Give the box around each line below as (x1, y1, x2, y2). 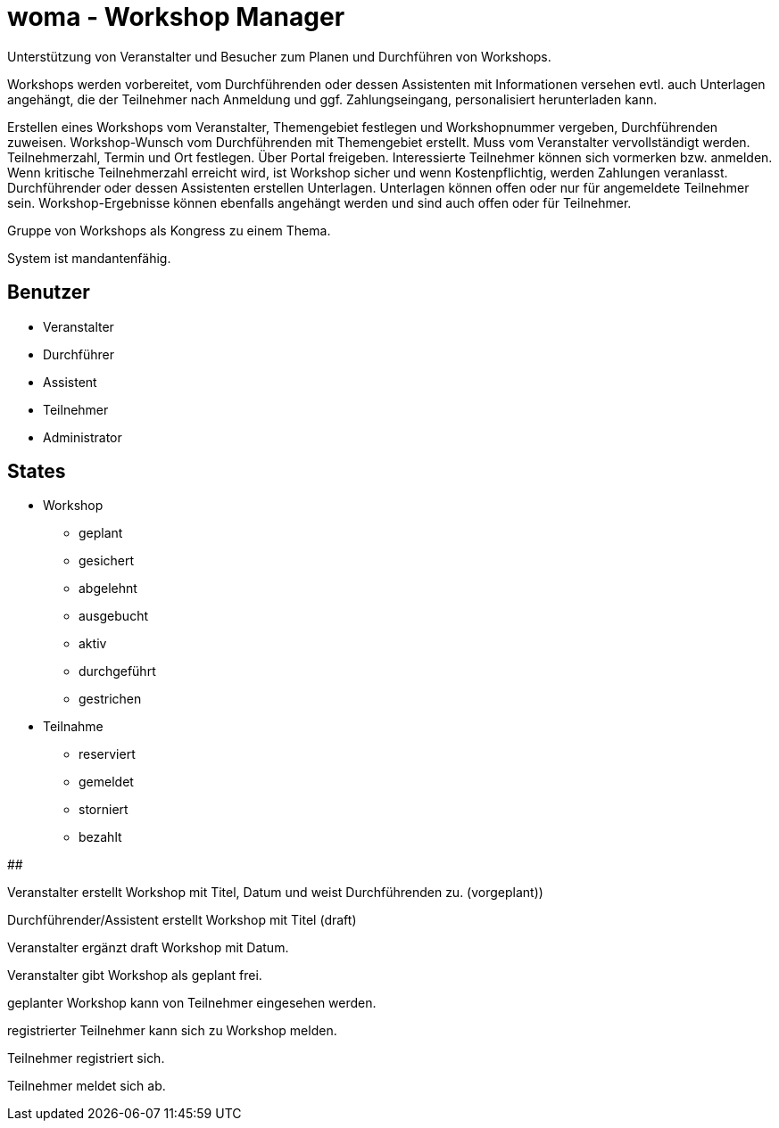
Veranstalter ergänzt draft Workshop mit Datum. (7, 940, 289, 956)
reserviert (79, 746, 136, 762)
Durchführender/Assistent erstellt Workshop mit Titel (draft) (7, 912, 357, 928)
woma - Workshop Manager (7, 2, 345, 32)
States (7, 460, 66, 483)
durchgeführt (79, 663, 156, 679)
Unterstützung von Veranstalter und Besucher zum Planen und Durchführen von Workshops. (7, 48, 551, 64)
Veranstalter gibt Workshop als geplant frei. (7, 967, 262, 984)
